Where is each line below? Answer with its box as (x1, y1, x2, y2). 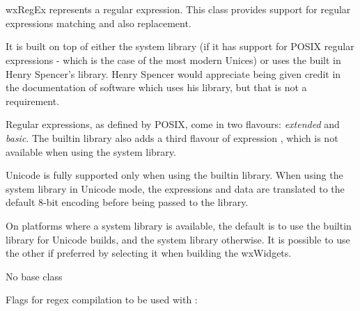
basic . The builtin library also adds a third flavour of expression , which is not (6, 130, 338, 145)
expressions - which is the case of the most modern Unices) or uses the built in (6, 52, 341, 67)
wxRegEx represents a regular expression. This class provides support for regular (6, 2, 351, 17)
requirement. (6, 93, 60, 108)
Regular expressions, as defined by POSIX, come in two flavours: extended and (6, 117, 340, 131)
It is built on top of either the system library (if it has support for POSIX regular (6, 39, 354, 54)
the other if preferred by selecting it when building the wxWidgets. (6, 246, 292, 260)
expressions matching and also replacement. (6, 15, 191, 30)
